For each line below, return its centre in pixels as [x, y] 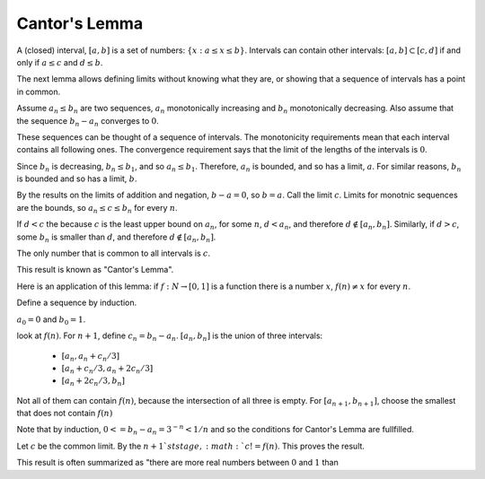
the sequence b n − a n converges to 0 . [88, 122]
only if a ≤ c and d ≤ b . [60, 62]
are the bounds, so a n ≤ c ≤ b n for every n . [97, 209]
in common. [39, 91]
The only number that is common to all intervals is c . [114, 253]
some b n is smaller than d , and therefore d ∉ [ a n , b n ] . [116, 238]
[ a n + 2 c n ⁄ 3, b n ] [93, 381]
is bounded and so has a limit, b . [77, 179]
